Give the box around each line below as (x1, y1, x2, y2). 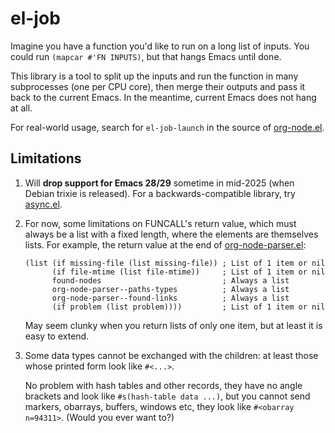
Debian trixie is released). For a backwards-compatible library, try (24, 187, 296, 199)
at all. (10, 102, 33, 114)
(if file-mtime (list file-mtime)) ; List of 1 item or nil (51, 267, 326, 277)
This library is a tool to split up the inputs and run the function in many (10, 70, 299, 82)
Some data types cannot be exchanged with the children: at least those (24, 349, 319, 361)
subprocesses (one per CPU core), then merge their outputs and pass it (10, 80, 306, 92)
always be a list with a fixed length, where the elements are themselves (24, 228, 319, 240)
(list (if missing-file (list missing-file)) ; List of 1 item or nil (24, 258, 326, 268)
